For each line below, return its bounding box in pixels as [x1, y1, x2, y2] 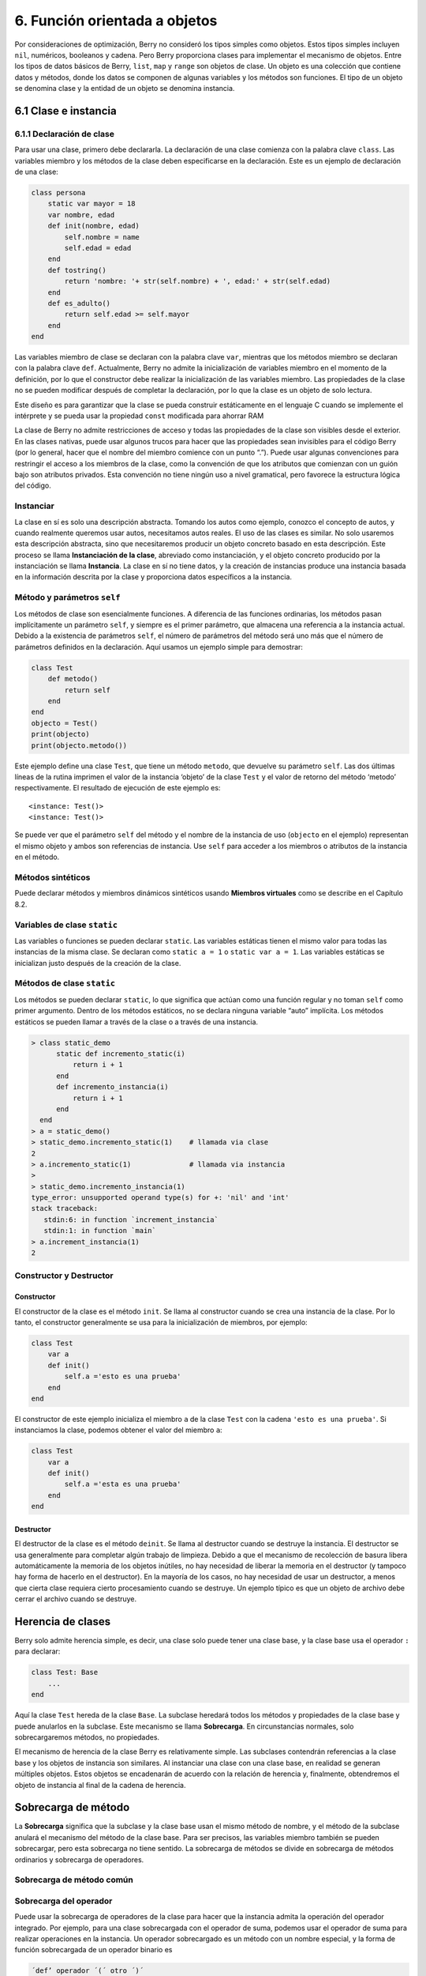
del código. [14, 481, 51, 490]
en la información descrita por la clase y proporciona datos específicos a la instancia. [14, 572, 292, 582]
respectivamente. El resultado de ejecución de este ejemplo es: [14, 783, 221, 793]
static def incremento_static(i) [56, 1049, 185, 1058]
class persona [31, 188, 86, 198]
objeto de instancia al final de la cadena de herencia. [14, 1780, 186, 1789]
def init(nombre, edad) [47, 221, 140, 231]
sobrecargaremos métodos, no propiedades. [14, 1732, 160, 1742]
